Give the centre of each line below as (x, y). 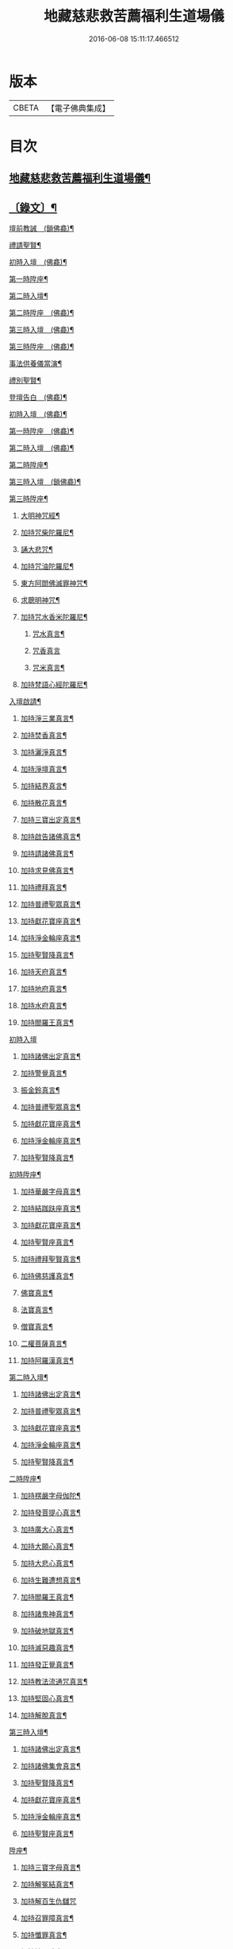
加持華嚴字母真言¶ (51, 1192)
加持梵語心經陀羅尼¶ (54, 685)
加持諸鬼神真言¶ (47, 1614)
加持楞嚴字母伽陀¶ (51, 1496)
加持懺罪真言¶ (44, 1935)
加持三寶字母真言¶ (51, 1867)
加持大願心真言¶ (47, 1547)
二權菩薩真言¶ (44, 1344)
